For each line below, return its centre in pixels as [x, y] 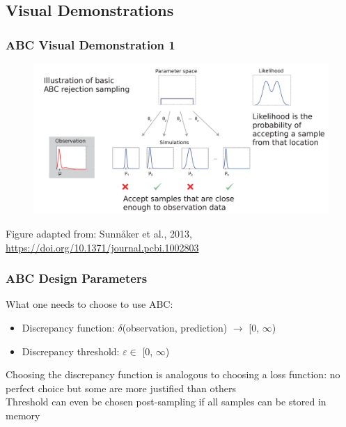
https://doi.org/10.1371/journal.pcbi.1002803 [102, 247]
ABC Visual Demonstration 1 [91, 44]
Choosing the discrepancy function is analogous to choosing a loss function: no [173, 374]
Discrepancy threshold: [71, 351]
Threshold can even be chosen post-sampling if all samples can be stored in [166, 402]
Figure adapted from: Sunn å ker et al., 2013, [99, 233]
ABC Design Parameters [77, 278]
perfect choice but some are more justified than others [121, 388]
